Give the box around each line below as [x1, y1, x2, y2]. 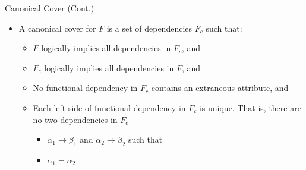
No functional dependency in [33, 81, 138, 94]
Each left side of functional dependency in [33, 101, 186, 114]
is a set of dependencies [106, 21, 193, 34]
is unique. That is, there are [199, 101, 301, 114]
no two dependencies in [33, 113, 118, 125]
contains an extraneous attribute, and [151, 81, 289, 94]
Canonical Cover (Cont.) [5, 2, 94, 14]
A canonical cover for [18, 21, 96, 34]
